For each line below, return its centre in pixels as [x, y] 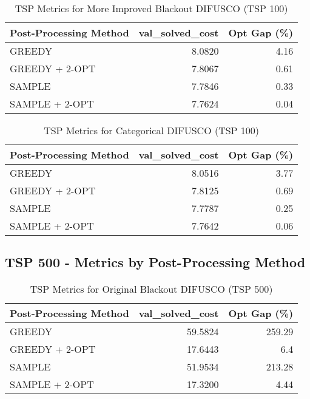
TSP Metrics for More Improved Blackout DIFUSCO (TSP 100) [151, 8]
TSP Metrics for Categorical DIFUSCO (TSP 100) [152, 130]
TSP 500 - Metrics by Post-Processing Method [155, 262]
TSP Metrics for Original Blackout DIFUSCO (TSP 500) [151, 289]
